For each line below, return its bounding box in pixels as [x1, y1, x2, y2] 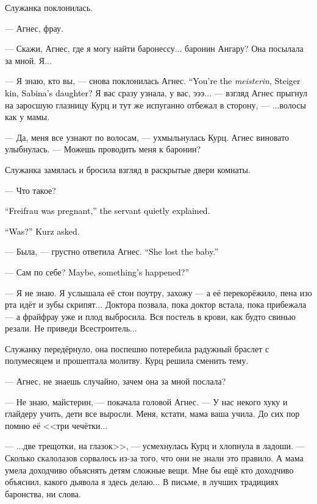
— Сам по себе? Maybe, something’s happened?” [5, 265, 190, 278]
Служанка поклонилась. [5, 1, 93, 13]
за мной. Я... [5, 54, 52, 66]
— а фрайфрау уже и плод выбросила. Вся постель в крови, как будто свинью [5, 310, 296, 322]
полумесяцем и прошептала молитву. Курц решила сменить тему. [5, 354, 249, 367]
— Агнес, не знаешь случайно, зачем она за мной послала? [5, 375, 226, 388]
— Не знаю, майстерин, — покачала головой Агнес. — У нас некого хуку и [5, 395, 288, 408]
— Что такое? [5, 183, 56, 196]
